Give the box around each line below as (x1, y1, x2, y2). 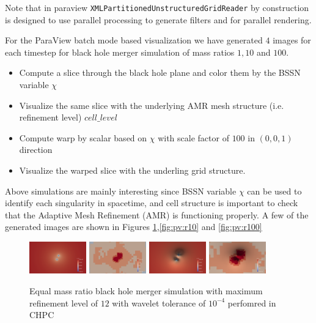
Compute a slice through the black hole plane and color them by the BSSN (19, 66, 301, 79)
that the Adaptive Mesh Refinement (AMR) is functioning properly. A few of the (5, 208, 309, 221)
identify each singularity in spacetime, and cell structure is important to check (5, 196, 298, 209)
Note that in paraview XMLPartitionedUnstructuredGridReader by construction (5, 1, 309, 13)
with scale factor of (158, 131, 229, 144)
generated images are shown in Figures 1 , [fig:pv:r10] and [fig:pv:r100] (5, 220, 262, 233)
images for (273, 34, 311, 46)
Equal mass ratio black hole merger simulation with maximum (29, 284, 263, 297)
